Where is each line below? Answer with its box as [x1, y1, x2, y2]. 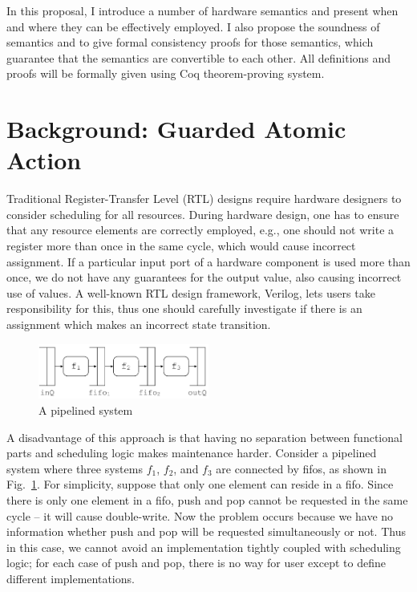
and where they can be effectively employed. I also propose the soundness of [6, 18, 380, 34]
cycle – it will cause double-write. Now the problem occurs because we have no [6, 507, 394, 524]
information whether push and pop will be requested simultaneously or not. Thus [6, 523, 406, 540]
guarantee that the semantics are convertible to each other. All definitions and [6, 49, 391, 66]
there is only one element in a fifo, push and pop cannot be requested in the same [6, 491, 408, 508]
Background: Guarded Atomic [6, 112, 346, 145]
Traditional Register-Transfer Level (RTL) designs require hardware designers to [6, 190, 402, 207]
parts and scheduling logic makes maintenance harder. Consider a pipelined [6, 444, 377, 461]
